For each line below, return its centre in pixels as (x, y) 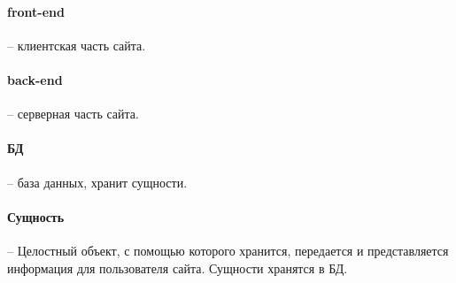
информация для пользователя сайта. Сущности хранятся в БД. (178, 268)
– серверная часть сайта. (73, 114)
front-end (36, 11)
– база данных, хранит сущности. (97, 182)
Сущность (36, 216)
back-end (35, 79)
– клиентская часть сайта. (77, 45)
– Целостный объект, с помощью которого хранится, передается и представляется (228, 250)
